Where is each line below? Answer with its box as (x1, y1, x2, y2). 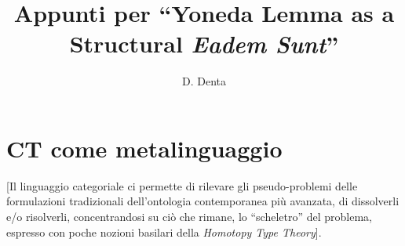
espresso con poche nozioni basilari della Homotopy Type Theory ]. (6, 223, 322, 240)
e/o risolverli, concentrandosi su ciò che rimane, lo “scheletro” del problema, (6, 208, 373, 225)
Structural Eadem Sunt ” (69, 27, 339, 60)
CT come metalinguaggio (6, 132, 283, 164)
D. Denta (182, 73, 226, 89)
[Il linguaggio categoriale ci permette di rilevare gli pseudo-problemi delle (6, 177, 358, 194)
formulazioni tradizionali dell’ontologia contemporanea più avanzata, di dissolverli (6, 193, 400, 209)
